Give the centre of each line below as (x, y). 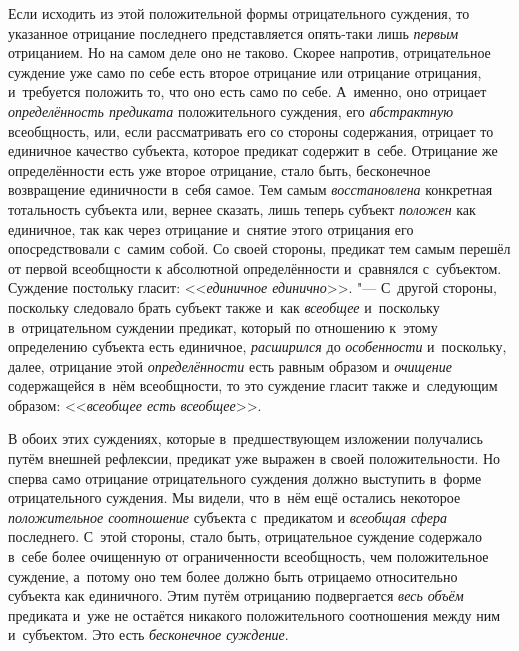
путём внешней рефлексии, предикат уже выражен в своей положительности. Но (254, 458)
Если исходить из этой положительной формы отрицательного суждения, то (239, 13)
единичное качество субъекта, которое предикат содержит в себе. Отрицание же (253, 150)
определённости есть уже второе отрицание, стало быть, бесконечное (219, 169)
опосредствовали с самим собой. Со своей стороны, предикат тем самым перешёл (259, 248)
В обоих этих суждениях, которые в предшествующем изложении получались (245, 438)
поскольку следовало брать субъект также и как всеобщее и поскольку (224, 306)
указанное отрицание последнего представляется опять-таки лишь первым (233, 32)
